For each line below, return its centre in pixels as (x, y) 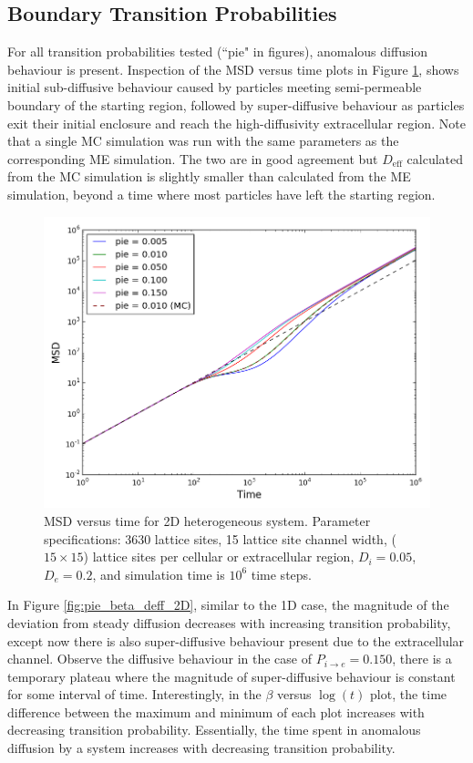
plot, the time (409, 694)
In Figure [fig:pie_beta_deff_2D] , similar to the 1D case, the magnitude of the (228, 605)
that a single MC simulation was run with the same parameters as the (203, 141)
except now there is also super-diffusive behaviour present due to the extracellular (236, 640)
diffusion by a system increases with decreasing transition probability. (201, 748)
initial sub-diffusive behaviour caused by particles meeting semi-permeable (215, 87)
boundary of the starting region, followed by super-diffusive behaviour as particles (236, 104)
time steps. (281, 574)
